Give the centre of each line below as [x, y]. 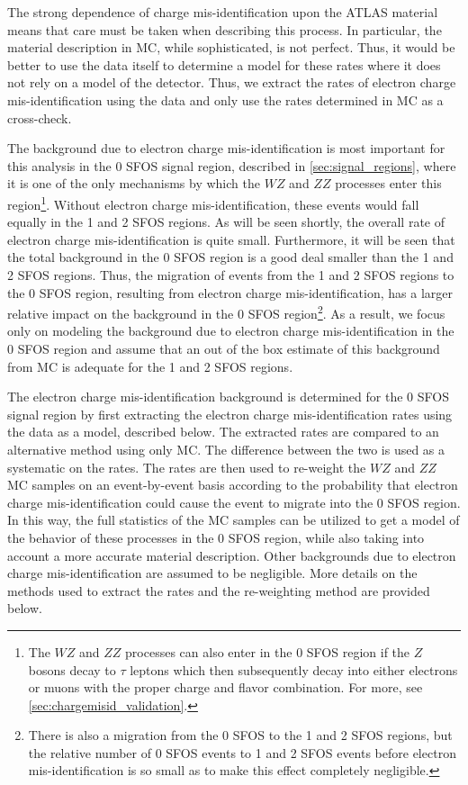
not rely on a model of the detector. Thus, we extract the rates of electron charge [232, 82]
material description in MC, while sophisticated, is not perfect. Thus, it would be [231, 47]
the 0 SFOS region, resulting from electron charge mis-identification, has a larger [230, 292]
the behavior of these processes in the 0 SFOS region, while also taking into [216, 537]
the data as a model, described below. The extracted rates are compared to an [223, 432]
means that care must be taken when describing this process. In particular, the [225, 29]
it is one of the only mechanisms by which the [134, 183]
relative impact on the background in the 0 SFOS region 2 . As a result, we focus [226, 312]
